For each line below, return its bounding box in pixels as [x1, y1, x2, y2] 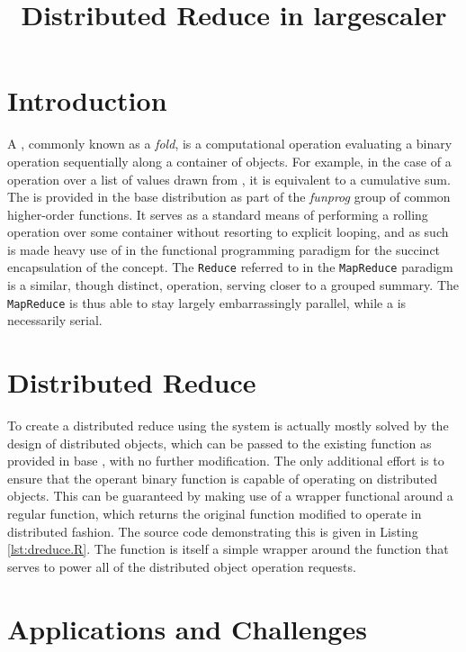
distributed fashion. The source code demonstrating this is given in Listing [7, 521, 418, 540]
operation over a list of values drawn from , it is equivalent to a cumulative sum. [7, 169, 451, 188]
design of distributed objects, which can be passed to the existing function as [7, 433, 432, 452]
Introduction [7, 82, 167, 119]
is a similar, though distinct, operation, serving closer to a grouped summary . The [7, 276, 460, 294]
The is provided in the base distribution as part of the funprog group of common [7, 187, 451, 206]
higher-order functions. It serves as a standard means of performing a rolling [7, 204, 428, 223]
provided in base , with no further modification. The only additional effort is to [7, 451, 444, 470]
